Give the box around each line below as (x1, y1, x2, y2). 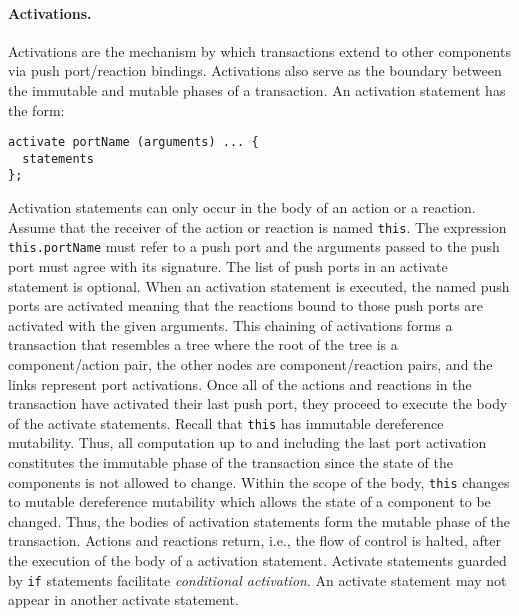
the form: (8, 99, 65, 120)
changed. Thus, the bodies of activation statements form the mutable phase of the (8, 510, 511, 531)
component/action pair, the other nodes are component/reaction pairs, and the (8, 354, 493, 375)
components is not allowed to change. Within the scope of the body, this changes (8, 471, 510, 492)
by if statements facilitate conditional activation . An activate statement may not (8, 569, 507, 590)
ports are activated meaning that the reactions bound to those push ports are (8, 295, 484, 316)
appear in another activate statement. (8, 589, 239, 610)
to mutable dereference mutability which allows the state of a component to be (8, 491, 491, 512)
